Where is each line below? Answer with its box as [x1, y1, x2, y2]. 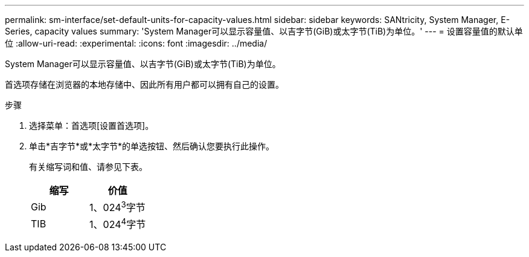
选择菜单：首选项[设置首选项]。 [29, 120, 154, 131]
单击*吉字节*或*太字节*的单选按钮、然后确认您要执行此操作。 [29, 141, 275, 151]
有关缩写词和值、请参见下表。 [29, 161, 147, 172]
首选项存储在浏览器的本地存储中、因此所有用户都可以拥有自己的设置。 [5, 79, 284, 89]
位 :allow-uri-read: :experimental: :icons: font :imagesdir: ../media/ [5, 38, 268, 48]
